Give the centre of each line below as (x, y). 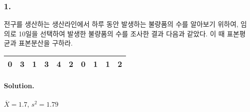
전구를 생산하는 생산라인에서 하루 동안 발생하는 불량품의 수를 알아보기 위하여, (121, 24)
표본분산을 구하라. (46, 43)
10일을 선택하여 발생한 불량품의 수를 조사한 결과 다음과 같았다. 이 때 (122, 33)
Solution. (19, 85)
